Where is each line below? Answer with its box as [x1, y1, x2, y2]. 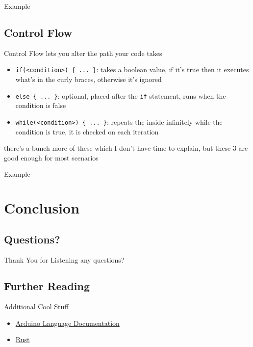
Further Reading [4, 278, 90, 294]
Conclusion [4, 198, 80, 218]
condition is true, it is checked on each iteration [15, 126, 159, 136]
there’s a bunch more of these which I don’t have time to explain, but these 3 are [4, 143, 248, 153]
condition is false [15, 100, 66, 110]
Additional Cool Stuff [4, 301, 69, 312]
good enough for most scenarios [4, 152, 99, 162]
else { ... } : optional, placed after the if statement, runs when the [15, 90, 226, 101]
